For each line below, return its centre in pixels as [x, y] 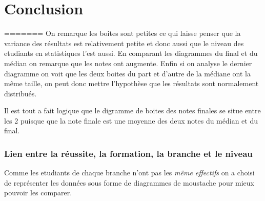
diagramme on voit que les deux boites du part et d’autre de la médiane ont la [127, 73]
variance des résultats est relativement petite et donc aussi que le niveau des [124, 43]
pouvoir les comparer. [38, 193]
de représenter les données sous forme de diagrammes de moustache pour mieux [129, 182]
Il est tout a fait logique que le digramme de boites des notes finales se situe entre [132, 110]
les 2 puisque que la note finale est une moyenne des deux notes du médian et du [131, 120]
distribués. [21, 93]
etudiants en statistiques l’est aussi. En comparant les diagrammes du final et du [131, 53]
